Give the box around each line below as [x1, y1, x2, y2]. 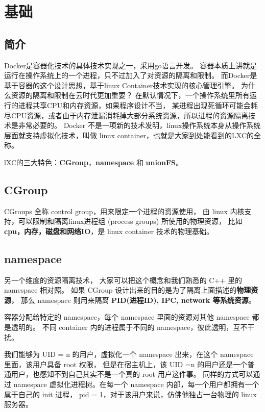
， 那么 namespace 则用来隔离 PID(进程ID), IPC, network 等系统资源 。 [11, 294, 256, 305]
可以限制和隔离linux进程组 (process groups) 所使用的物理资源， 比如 [18, 216, 243, 226]
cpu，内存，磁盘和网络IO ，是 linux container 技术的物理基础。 [4, 225, 214, 236]
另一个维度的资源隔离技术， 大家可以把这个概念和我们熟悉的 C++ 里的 [4, 274, 242, 285]
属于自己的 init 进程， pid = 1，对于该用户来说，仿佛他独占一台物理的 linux [4, 389, 257, 399]
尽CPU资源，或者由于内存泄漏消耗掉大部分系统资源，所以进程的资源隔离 [4, 110, 249, 120]
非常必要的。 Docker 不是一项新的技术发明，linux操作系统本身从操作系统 [18, 120, 261, 131]
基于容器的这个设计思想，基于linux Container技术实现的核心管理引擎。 [4, 80, 239, 90]
